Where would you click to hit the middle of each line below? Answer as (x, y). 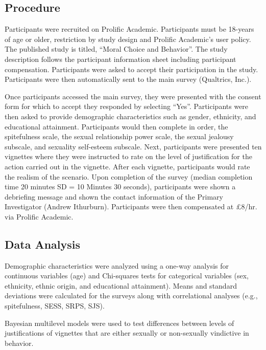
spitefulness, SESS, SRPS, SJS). (55, 306)
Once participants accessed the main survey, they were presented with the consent (133, 96)
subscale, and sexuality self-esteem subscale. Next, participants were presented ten (133, 146)
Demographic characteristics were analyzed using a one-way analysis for (117, 265)
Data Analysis (43, 244)
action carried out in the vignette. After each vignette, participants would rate (127, 166)
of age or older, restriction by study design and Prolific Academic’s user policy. (128, 39)
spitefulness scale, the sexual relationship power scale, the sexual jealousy (119, 136)
